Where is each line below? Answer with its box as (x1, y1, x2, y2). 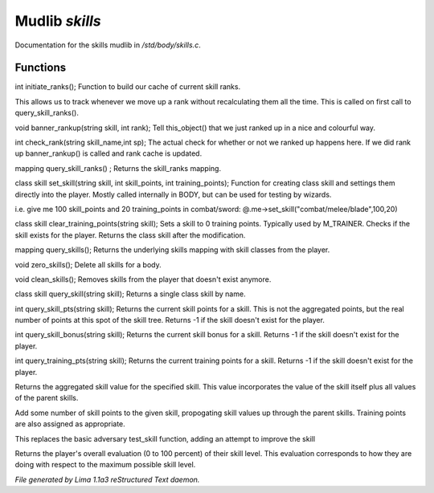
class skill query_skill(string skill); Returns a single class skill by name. (14, 289, 246, 299)
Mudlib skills (14, 12, 101, 30)
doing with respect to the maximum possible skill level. (14, 460, 196, 470)
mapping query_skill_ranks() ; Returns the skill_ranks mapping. (14, 163, 221, 173)
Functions (14, 61, 67, 75)
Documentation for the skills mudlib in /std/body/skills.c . (14, 40, 201, 50)
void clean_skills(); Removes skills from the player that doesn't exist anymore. (14, 274, 272, 284)
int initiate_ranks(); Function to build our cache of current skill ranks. (14, 82, 241, 92)
